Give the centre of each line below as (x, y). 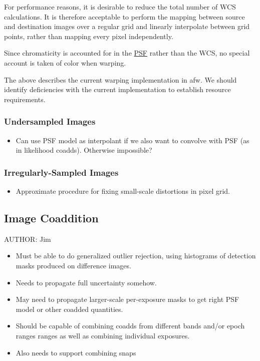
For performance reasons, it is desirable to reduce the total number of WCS (120, 7)
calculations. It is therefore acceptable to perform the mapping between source (124, 16)
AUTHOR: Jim (28, 239)
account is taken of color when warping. (65, 62)
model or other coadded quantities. (69, 309)
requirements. (25, 99)
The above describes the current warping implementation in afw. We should (120, 79)
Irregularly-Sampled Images (61, 172)
